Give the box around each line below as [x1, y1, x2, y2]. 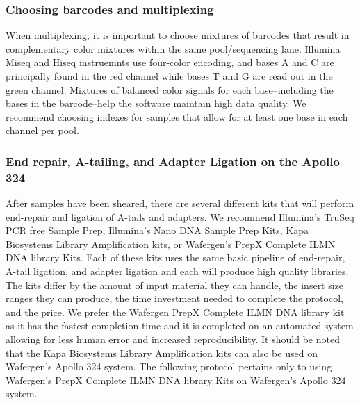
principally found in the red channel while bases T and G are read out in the [6, 69, 333, 83]
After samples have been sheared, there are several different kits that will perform [6, 196, 354, 210]
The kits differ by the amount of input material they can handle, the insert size [6, 277, 344, 292]
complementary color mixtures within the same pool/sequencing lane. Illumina [6, 41, 341, 56]
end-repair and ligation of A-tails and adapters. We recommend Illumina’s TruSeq [6, 209, 354, 224]
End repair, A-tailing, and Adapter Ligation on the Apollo [6, 152, 340, 170]
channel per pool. [6, 123, 79, 138]
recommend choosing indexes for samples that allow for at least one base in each [6, 109, 348, 124]
